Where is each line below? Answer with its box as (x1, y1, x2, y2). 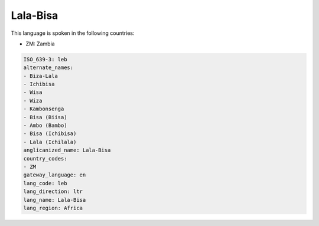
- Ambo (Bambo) (23, 122, 67, 129)
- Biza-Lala (23, 73, 58, 79)
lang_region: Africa (23, 204, 83, 211)
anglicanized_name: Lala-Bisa (23, 147, 111, 153)
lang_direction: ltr (23, 188, 83, 195)
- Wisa (23, 89, 43, 96)
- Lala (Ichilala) (23, 139, 77, 145)
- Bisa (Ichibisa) (23, 130, 77, 137)
